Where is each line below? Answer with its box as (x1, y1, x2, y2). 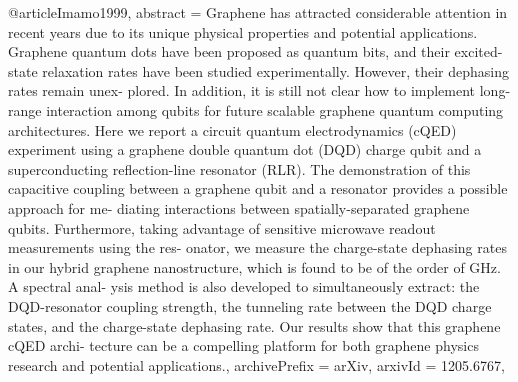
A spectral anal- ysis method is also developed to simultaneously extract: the (8, 276, 480, 297)
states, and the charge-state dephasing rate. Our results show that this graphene (8, 315, 501, 336)
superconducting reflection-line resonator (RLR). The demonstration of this (8, 158, 471, 179)
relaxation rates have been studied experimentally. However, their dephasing (42, 60, 510, 81)
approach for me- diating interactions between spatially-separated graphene (8, 197, 470, 218)
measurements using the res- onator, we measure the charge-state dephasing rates (8, 237, 507, 258)
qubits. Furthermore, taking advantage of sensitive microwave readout (8, 217, 436, 238)
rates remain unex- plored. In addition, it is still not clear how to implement (8, 80, 476, 101)
